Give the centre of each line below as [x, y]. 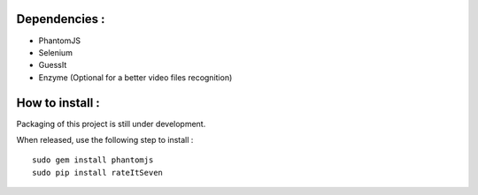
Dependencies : [61, 19]
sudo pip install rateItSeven [98, 172]
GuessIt [53, 65]
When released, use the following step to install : [105, 139]
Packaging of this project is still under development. [111, 124]
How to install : [58, 103]
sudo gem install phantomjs [93, 160]
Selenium [55, 52]
